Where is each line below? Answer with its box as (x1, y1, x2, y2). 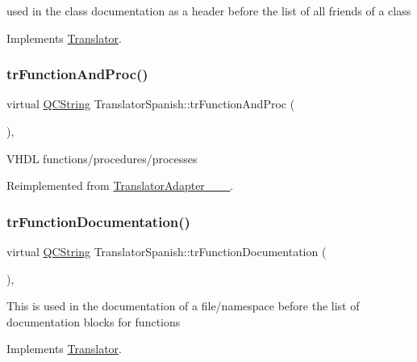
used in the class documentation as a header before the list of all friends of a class (6, 2, 411, 19)
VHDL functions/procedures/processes (6, 149, 198, 166)
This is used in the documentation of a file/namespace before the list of (6, 297, 360, 314)
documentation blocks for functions (6, 313, 181, 330)
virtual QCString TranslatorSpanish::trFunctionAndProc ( (6, 95, 295, 112)
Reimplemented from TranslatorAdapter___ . (6, 177, 234, 194)
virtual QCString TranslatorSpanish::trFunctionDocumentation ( (6, 243, 327, 259)
